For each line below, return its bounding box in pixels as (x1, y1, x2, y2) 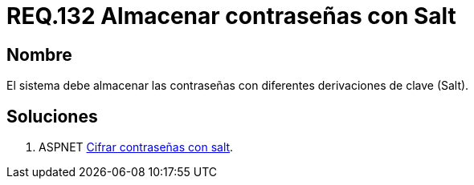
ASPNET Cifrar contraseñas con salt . (39, 140, 234, 155)
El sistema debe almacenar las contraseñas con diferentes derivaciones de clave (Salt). (6, 78, 469, 93)
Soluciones (6, 106, 98, 127)
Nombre (6, 44, 72, 65)
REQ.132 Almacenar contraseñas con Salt (6, 2, 456, 30)
